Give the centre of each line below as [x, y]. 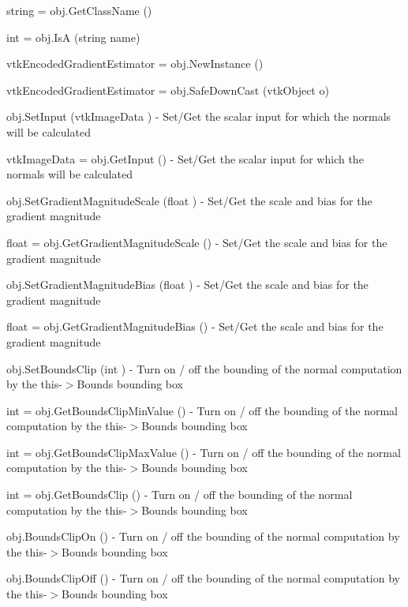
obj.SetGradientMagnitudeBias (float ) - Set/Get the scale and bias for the [187, 285]
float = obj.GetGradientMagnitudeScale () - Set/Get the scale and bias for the [197, 242]
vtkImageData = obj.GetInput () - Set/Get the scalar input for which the [185, 158]
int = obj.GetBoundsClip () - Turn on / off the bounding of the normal [180, 495]
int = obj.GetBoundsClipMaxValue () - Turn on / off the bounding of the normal [204, 452]
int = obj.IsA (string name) [73, 37]
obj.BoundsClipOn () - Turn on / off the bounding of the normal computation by [203, 536]
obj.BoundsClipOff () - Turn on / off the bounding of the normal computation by [203, 578]
